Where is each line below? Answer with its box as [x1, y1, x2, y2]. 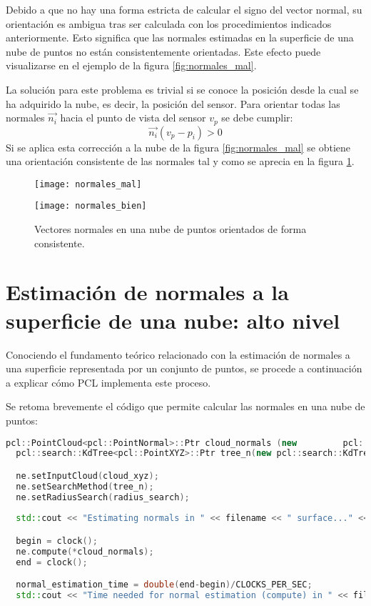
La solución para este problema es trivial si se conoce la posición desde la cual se [6, 81, 359, 96]
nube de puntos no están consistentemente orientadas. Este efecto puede [6, 44, 321, 59]
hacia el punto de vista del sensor [60, 110, 206, 125]
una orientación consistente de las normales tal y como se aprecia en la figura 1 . [6, 154, 355, 169]
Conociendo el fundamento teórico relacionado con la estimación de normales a [6, 347, 350, 362]
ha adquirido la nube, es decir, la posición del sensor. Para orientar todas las [6, 96, 340, 111]
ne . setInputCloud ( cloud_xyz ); [16, 470, 159, 481]
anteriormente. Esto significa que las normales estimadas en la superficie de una [6, 30, 354, 45]
